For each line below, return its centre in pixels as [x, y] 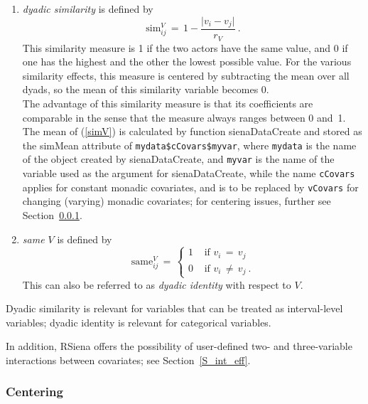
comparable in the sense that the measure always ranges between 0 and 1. [184, 117]
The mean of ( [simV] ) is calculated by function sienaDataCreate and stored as [192, 131]
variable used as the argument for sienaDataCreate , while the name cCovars [189, 173]
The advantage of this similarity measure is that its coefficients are [168, 103]
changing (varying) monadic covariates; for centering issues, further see [177, 201]
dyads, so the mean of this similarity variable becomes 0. [146, 89]
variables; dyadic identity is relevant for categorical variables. [139, 322]
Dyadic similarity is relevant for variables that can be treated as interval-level [174, 308]
